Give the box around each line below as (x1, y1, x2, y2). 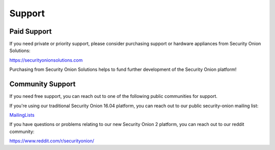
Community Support (9, 80, 76, 89)
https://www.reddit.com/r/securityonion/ (9, 138, 94, 144)
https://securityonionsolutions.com (9, 57, 83, 63)
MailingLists (9, 112, 35, 118)
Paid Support (9, 27, 52, 36)
